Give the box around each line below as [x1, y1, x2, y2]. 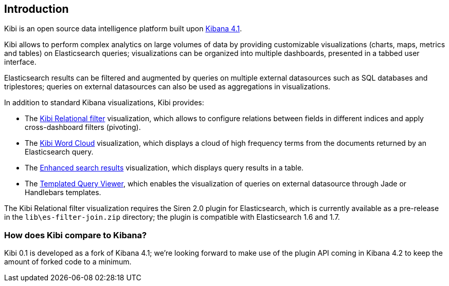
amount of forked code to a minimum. [4, 257, 132, 266]
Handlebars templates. [25, 188, 101, 197]
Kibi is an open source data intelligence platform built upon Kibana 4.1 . [4, 24, 242, 33]
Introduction [4, 3, 69, 15]
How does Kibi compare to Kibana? [4, 230, 147, 240]
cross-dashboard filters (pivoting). [25, 123, 141, 132]
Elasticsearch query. [25, 147, 94, 157]
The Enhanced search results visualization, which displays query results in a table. [25, 163, 304, 173]
